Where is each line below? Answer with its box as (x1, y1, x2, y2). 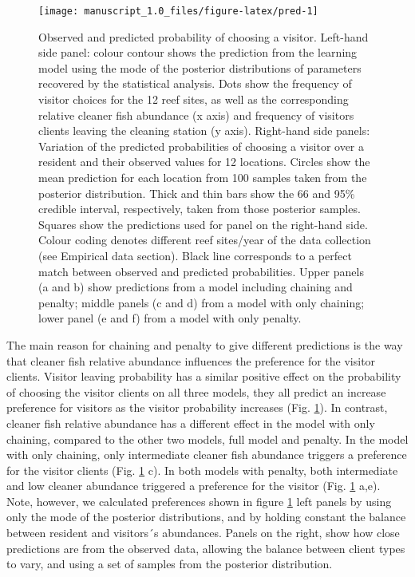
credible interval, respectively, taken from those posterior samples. (38, 200, 361, 217)
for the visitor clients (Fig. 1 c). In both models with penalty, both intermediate (6, 461, 398, 478)
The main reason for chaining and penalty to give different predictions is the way (6, 336, 403, 353)
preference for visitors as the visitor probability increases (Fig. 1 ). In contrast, (6, 399, 388, 416)
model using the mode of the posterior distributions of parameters (38, 59, 362, 76)
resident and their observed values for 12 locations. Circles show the (38, 153, 370, 170)
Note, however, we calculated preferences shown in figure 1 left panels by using (6, 492, 392, 509)
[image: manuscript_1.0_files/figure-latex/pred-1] (38, 6, 318, 17)
